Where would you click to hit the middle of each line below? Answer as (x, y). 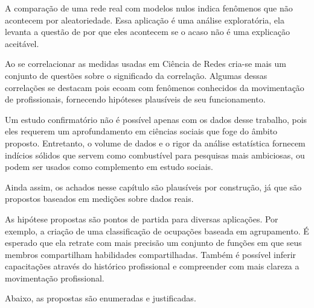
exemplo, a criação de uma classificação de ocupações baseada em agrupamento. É (157, 231)
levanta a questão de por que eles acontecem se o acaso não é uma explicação (147, 32)
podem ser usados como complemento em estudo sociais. (109, 167)
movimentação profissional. (55, 278)
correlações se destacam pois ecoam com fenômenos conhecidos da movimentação (155, 87)
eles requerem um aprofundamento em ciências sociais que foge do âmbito (141, 131)
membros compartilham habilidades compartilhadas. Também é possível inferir (151, 254)
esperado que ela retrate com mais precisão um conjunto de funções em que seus (153, 243)
